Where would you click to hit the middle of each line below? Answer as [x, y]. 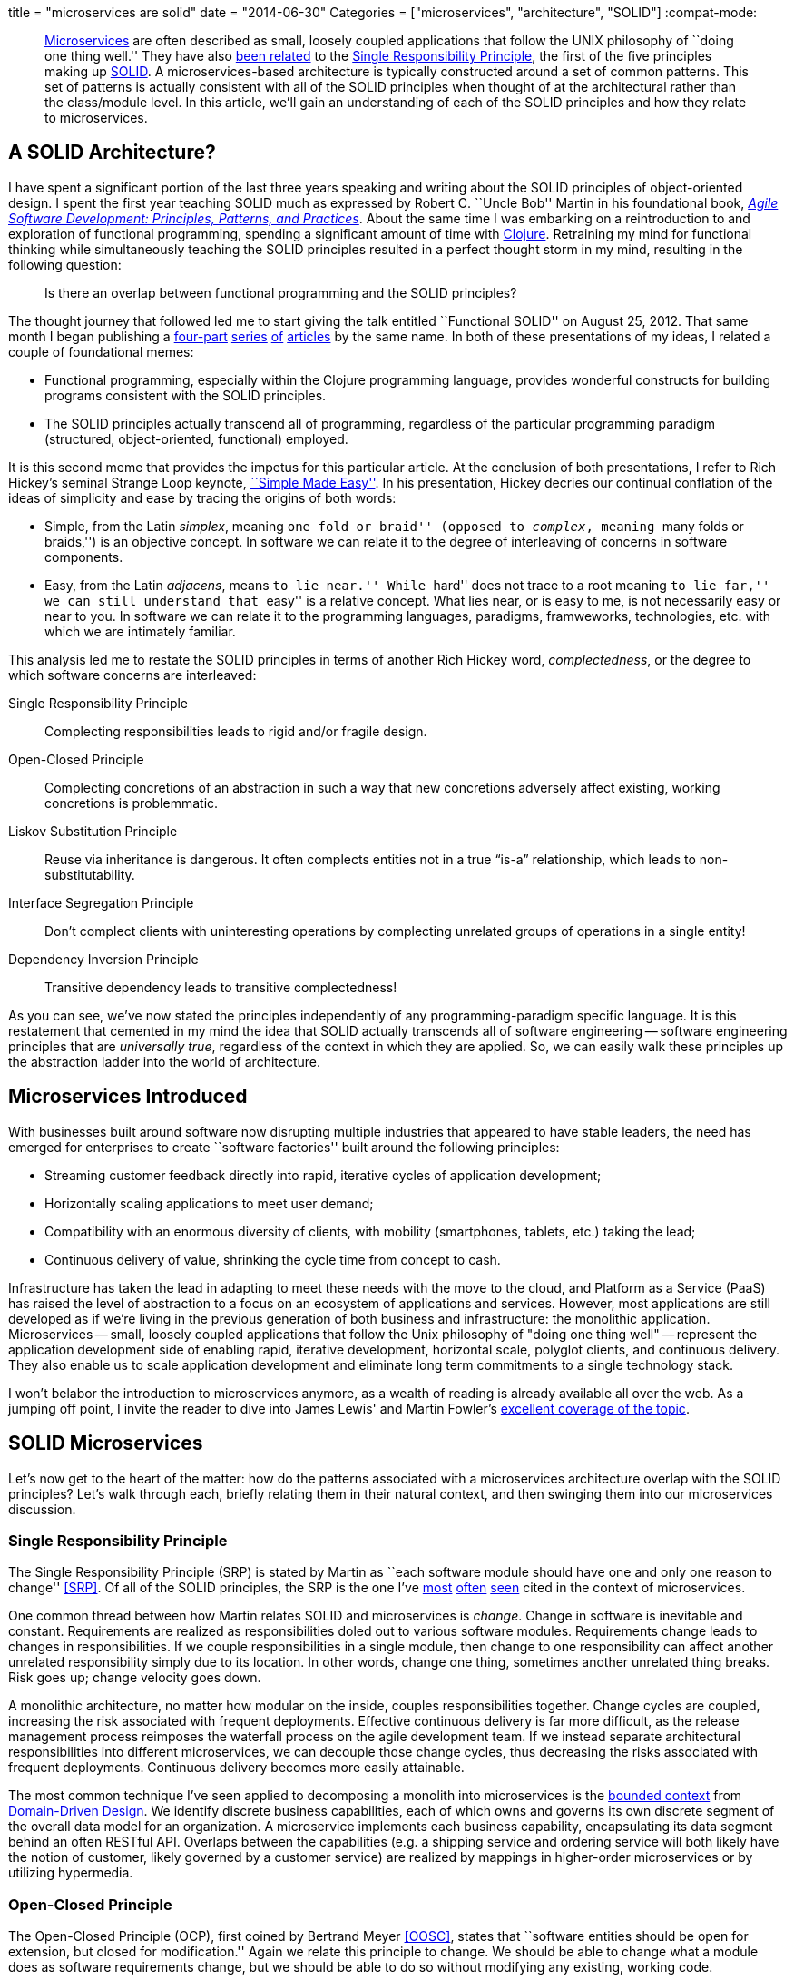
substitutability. [90, 874]
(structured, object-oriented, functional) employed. [196, 438]
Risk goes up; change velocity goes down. [135, 1678]
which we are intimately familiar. [140, 631]
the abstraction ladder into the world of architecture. [164, 1061]
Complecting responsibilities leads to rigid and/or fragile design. [236, 731]
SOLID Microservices [106, 1443]
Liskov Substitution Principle [93, 831]
